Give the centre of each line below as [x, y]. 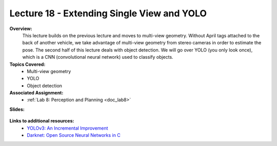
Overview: [21, 29]
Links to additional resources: [42, 121]
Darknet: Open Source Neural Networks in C [74, 135]
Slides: [17, 109]
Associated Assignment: [36, 93]
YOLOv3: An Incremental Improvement [67, 128]
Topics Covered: [27, 64]
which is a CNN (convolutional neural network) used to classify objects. [98, 57]
